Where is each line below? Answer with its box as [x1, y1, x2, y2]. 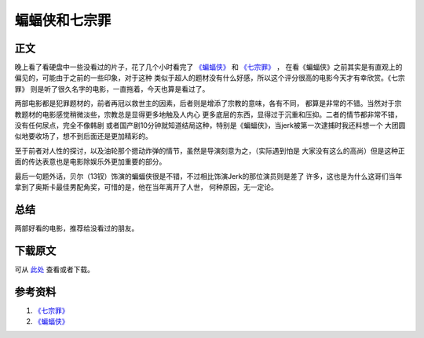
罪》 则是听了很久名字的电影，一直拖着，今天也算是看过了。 [14, 84, 210, 93]
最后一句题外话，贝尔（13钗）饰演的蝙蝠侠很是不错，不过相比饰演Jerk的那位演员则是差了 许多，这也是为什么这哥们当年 [14, 171, 403, 180]
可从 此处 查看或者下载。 [14, 264, 94, 274]
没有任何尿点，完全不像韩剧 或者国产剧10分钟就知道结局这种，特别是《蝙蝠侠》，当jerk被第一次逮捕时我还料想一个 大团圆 [14, 121, 406, 130]
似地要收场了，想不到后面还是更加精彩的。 [14, 132, 152, 141]
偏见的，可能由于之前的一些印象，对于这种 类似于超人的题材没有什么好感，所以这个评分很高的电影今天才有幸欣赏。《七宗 [14, 73, 405, 82]
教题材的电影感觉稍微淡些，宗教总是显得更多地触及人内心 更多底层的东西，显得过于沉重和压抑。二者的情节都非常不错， [14, 110, 402, 119]
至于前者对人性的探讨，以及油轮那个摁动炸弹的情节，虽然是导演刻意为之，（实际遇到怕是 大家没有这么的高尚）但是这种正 [14, 146, 405, 155]
